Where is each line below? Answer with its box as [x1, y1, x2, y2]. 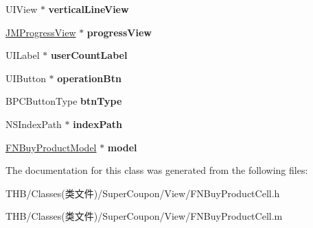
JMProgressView [5, 25, 76, 39]
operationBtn [57, 71, 121, 85]
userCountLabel [50, 48, 128, 62]
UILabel [5, 48, 40, 62]
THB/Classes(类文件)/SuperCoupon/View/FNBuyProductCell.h [5, 186, 280, 200]
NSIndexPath [5, 116, 62, 131]
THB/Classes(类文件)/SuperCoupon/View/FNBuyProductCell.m [5, 209, 283, 223]
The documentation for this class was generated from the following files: [5, 163, 308, 177]
